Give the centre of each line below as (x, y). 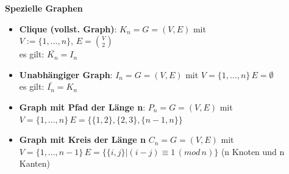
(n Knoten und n (253, 151)
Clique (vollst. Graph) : (68, 28)
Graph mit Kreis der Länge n (82, 140)
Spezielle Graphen (44, 8)
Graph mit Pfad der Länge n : (82, 107)
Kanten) (34, 163)
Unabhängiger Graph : (66, 74)
